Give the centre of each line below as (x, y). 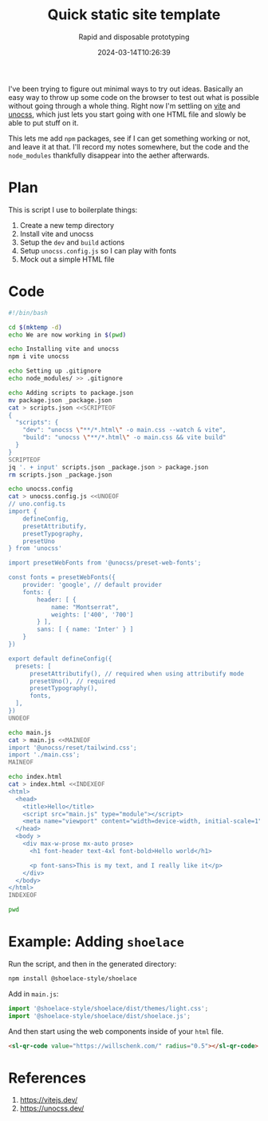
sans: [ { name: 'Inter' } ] (85, 629)
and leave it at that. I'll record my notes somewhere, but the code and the (128, 146)
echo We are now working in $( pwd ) (67, 335)
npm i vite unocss (39, 357)
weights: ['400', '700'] (92, 614)
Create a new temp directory (67, 225)
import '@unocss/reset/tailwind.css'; (73, 748)
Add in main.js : (33, 994)
